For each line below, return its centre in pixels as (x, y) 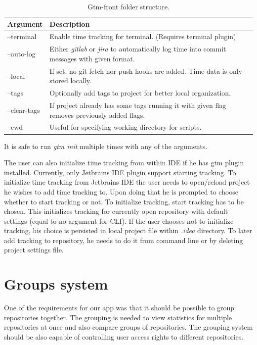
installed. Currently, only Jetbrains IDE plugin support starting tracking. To (120, 172)
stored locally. (70, 80)
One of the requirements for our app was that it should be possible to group (119, 308)
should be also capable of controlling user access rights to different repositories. (124, 336)
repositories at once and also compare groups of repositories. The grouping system (128, 327)
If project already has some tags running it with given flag (138, 105)
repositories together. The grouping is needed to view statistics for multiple (118, 317)
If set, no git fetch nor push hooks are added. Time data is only (146, 71)
